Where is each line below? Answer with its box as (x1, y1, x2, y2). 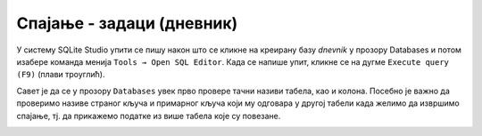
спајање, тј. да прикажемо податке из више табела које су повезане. (16, 110, 281, 121)
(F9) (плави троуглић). (16, 69, 105, 80)
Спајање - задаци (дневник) (16, 13, 238, 33)
